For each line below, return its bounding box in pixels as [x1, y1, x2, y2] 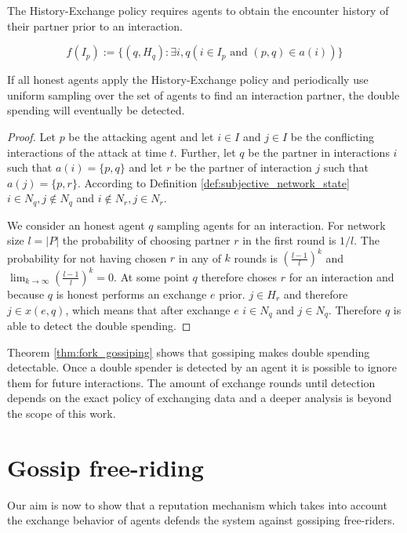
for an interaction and [289, 268, 394, 285]
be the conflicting [290, 128, 375, 144]
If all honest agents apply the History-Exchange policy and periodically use [7, 71, 369, 88]
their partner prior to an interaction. [7, 17, 183, 34]
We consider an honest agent [7, 216, 145, 233]
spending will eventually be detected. [7, 102, 185, 118]
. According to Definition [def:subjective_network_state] [77, 174, 350, 190]
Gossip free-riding [7, 451, 204, 483]
